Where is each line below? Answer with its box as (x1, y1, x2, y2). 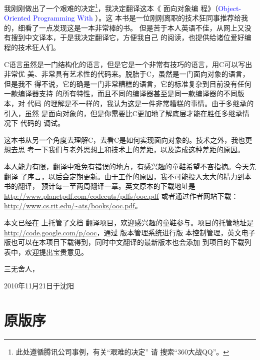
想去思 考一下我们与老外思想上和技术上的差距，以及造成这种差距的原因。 (4, 144, 244, 155)
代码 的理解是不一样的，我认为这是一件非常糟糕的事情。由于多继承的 (27, 98, 254, 108)
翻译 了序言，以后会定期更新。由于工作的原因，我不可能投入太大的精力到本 (4, 171, 251, 181)
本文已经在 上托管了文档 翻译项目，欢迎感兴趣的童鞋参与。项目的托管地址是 (4, 217, 254, 227)
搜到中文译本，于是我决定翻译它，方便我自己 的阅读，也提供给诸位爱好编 (10, 32, 251, 43)
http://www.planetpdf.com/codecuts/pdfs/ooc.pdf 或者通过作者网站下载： (4, 190, 238, 201)
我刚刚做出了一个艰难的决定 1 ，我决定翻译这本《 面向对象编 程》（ (4, 2, 218, 13)
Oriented (4, 13, 31, 23)
